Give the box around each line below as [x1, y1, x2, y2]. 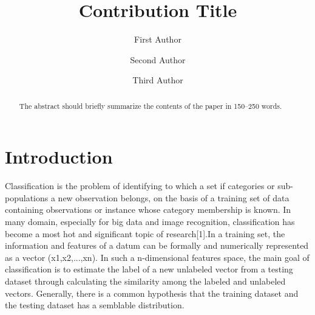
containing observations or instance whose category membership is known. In [5, 203, 291, 216]
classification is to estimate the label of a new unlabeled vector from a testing [5, 263, 293, 275]
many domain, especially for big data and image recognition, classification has [5, 215, 295, 228]
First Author [134, 33, 181, 46]
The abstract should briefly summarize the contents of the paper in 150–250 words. [19, 100, 282, 111]
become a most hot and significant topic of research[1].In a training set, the [5, 227, 285, 240]
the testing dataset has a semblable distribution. [5, 299, 185, 311]
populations [5, 191, 49, 204]
